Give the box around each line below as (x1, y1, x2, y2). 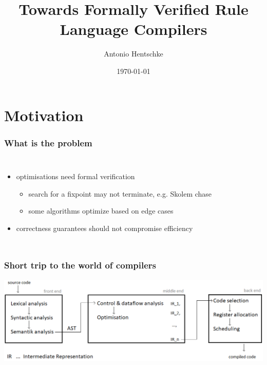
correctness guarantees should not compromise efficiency (16, 222, 193, 233)
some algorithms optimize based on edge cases (28, 205, 174, 216)
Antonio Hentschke (104, 48, 163, 59)
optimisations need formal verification (16, 170, 135, 181)
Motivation (4, 104, 84, 125)
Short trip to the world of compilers (4, 259, 157, 272)
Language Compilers (60, 18, 207, 40)
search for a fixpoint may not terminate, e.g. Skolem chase (28, 188, 212, 199)
